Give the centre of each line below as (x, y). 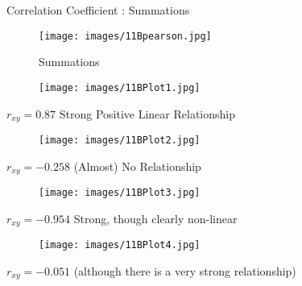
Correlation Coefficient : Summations (98, 10)
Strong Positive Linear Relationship (147, 113)
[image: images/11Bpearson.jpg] (125, 36)
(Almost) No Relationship (137, 166)
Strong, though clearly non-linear (155, 218)
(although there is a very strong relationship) (185, 270)
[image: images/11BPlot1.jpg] (120, 87)
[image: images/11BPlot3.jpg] (120, 193)
